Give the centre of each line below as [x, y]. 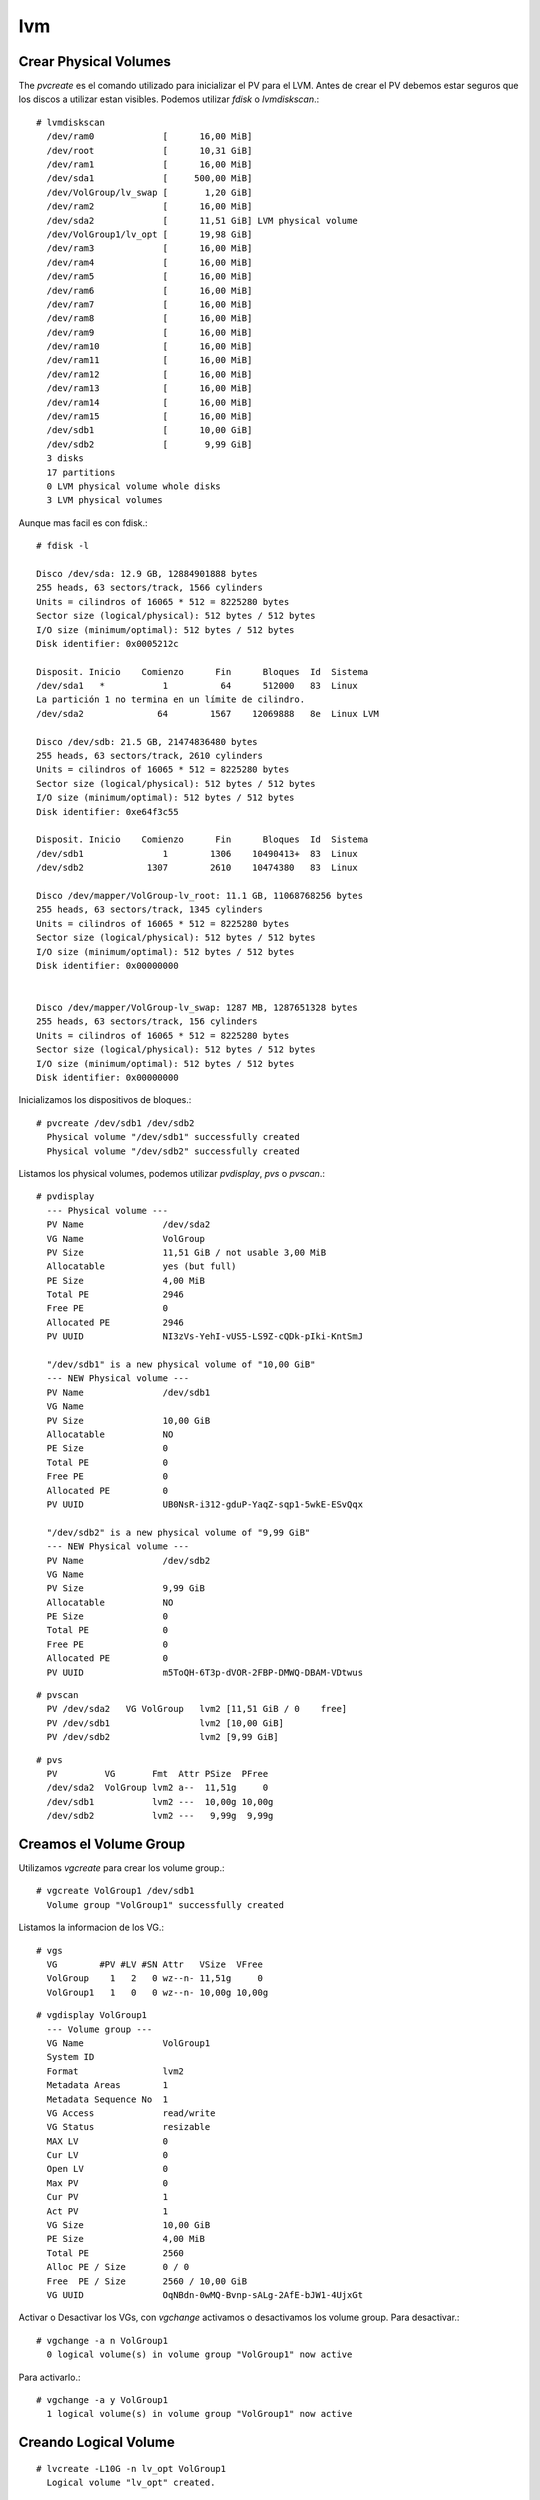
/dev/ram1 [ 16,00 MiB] [149, 164]
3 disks [65, 458]
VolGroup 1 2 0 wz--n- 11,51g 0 [155, 1978]
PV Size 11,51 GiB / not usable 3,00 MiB [186, 1252]
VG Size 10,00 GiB [128, 2225]
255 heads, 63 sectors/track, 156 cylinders [147, 1021]
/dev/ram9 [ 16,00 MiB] [149, 332]
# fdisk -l [63, 546]
